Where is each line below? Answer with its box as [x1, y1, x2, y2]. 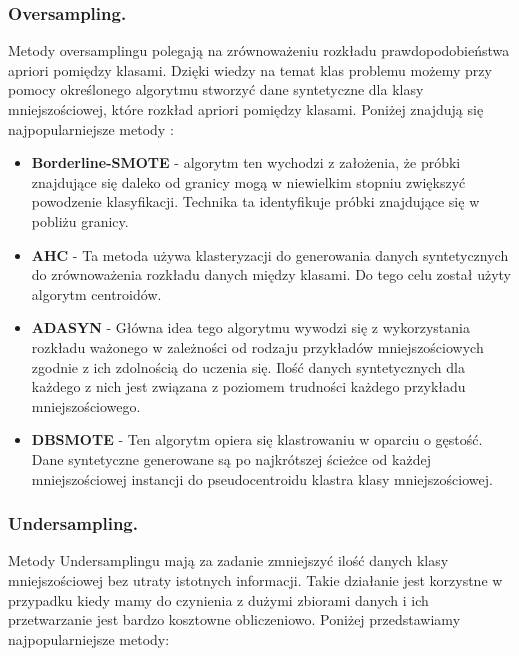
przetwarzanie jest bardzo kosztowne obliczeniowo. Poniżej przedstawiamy [8, 609, 461, 630]
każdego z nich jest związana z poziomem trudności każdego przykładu [31, 376, 466, 397]
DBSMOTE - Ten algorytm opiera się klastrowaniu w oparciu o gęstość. [31, 429, 483, 450]
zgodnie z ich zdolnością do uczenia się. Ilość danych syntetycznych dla [31, 356, 465, 377]
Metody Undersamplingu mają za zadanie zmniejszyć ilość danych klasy [8, 550, 449, 571]
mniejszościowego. [31, 395, 141, 416]
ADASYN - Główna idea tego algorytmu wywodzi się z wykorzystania [31, 317, 470, 338]
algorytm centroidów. [31, 283, 162, 304]
